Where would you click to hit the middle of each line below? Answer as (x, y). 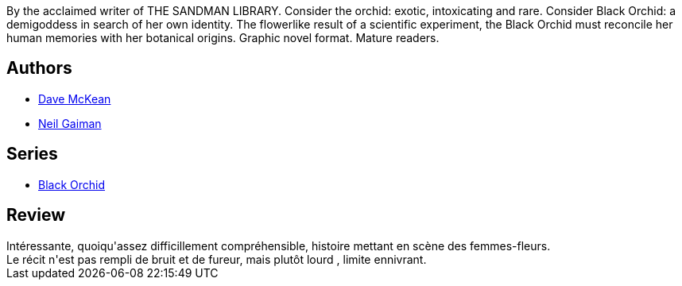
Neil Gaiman (70, 123)
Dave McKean (75, 99)
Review (36, 215)
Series (32, 154)
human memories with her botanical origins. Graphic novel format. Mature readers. (223, 38)
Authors (39, 68)
